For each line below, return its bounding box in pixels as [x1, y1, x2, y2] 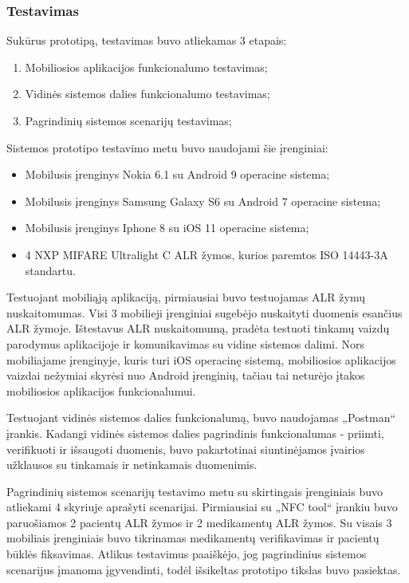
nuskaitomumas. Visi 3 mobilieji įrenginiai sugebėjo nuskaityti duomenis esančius [6, 304, 403, 321]
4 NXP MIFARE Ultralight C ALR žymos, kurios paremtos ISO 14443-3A [25, 246, 388, 262]
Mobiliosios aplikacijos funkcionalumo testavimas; [25, 58, 268, 75]
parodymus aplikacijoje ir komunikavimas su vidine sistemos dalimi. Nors [6, 335, 365, 352]
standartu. [25, 262, 76, 278]
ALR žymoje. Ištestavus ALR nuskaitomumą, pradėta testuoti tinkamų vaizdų [6, 320, 390, 337]
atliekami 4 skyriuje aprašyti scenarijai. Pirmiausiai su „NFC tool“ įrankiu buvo [6, 498, 398, 515]
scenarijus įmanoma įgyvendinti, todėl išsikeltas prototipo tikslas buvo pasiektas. [6, 561, 401, 577]
